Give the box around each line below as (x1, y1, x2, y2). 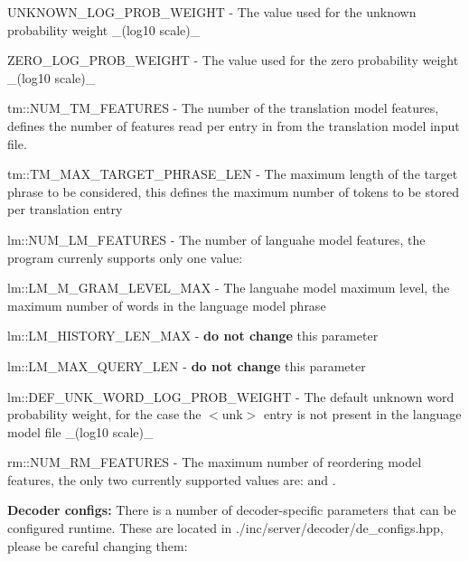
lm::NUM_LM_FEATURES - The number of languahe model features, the (7, 229, 426, 248)
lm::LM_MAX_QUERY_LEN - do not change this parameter (7, 356, 366, 375)
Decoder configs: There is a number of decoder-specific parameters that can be (7, 500, 456, 519)
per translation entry (7, 200, 123, 219)
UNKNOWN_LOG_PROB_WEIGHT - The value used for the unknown (7, 3, 417, 21)
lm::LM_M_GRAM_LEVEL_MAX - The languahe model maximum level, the (7, 278, 450, 297)
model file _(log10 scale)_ (7, 422, 154, 441)
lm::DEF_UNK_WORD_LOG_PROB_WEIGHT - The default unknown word (7, 387, 455, 406)
